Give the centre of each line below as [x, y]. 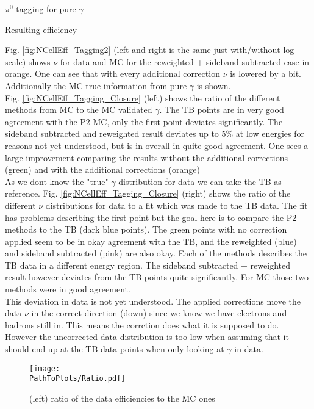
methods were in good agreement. [68, 289]
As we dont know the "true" [57, 181]
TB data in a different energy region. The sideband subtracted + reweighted [148, 265]
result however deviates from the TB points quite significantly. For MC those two [157, 277]
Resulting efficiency [41, 29]
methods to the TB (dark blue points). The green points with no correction [146, 229]
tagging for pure [46, 9]
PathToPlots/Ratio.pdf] [77, 379]
